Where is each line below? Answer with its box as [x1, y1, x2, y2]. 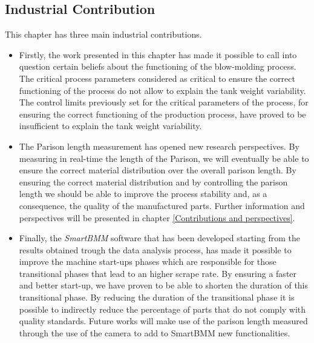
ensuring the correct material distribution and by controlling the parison [19, 175, 288, 188]
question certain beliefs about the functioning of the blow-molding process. [19, 60, 296, 73]
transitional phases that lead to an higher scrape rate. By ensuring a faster [19, 267, 297, 279]
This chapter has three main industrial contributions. [5, 28, 202, 41]
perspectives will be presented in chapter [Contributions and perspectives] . [19, 211, 295, 224]
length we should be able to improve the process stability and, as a [19, 187, 267, 200]
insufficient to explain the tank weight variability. [19, 119, 202, 132]
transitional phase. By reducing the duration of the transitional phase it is [19, 291, 295, 304]
